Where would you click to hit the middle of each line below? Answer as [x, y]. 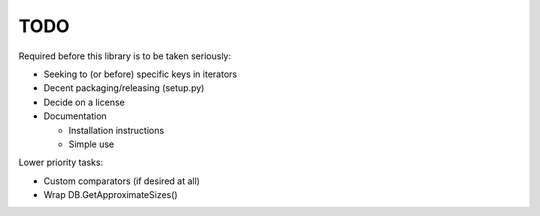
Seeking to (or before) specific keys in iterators [140, 74]
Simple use [91, 144]
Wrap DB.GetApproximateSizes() [111, 195]
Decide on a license [84, 102]
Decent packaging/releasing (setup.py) [124, 88]
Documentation [75, 116]
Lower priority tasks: [61, 162]
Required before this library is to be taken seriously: [125, 56]
